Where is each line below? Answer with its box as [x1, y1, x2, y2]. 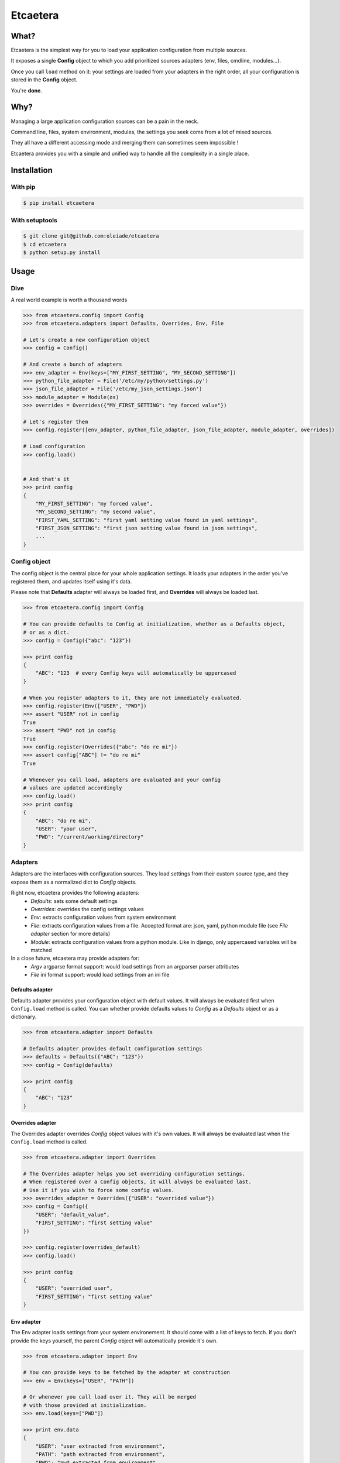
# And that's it [23, 476, 70, 482]
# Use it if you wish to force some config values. [23, 1187, 175, 1193]
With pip [11, 183, 36, 191]
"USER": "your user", [35, 825, 98, 832]
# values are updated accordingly [23, 784, 122, 791]
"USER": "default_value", [35, 1211, 110, 1218]
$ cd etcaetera [23, 241, 67, 248]
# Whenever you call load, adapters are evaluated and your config [23, 776, 221, 783]
